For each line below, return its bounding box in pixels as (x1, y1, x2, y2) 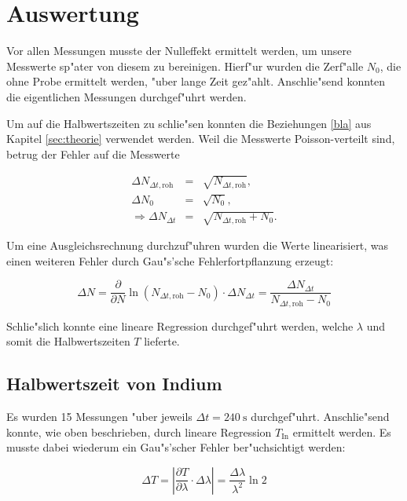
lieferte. (144, 333, 180, 349)
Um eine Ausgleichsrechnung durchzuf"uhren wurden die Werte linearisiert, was (6, 237, 389, 254)
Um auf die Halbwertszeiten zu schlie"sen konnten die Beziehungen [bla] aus (6, 115, 372, 131)
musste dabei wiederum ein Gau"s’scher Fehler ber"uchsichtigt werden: (6, 439, 346, 455)
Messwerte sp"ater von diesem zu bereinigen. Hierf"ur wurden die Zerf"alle (6, 57, 364, 74)
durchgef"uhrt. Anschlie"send (251, 408, 390, 425)
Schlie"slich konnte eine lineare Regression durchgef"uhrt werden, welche (6, 317, 354, 334)
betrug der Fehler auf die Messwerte (6, 145, 180, 162)
